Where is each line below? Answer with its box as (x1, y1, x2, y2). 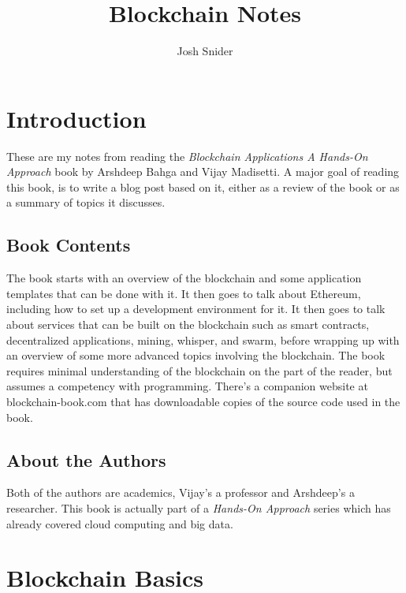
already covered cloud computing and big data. (6, 515, 233, 531)
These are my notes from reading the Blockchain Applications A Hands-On (6, 147, 368, 164)
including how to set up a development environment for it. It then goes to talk (6, 300, 386, 317)
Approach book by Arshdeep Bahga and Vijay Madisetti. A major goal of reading (6, 163, 400, 180)
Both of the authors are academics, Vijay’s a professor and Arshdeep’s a (6, 484, 355, 501)
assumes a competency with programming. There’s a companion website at (6, 378, 368, 394)
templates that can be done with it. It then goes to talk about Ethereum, (6, 285, 361, 301)
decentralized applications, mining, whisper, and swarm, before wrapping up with (6, 331, 400, 348)
